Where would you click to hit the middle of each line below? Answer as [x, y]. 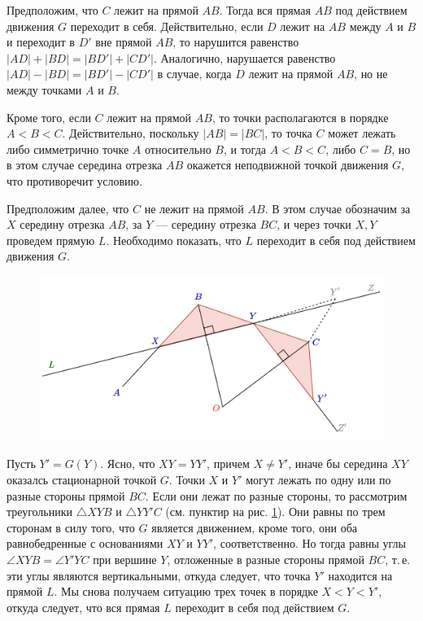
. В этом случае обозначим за [338, 208]
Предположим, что [52, 10]
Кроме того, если [49, 117]
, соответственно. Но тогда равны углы [310, 543]
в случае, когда [194, 74]
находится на [360, 575]
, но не [371, 74]
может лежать [362, 133]
